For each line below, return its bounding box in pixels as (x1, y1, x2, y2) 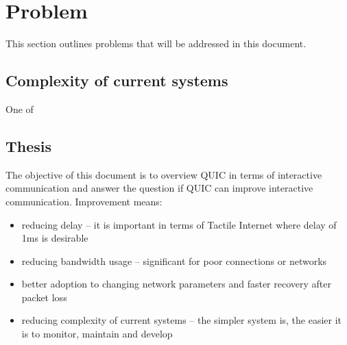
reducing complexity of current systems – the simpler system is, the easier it (21, 313, 342, 327)
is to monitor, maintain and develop (21, 327, 173, 341)
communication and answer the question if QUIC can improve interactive (5, 181, 313, 195)
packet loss (21, 290, 67, 304)
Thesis (5, 135, 52, 156)
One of (5, 101, 34, 116)
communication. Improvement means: (5, 194, 163, 208)
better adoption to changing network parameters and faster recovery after (21, 277, 331, 291)
